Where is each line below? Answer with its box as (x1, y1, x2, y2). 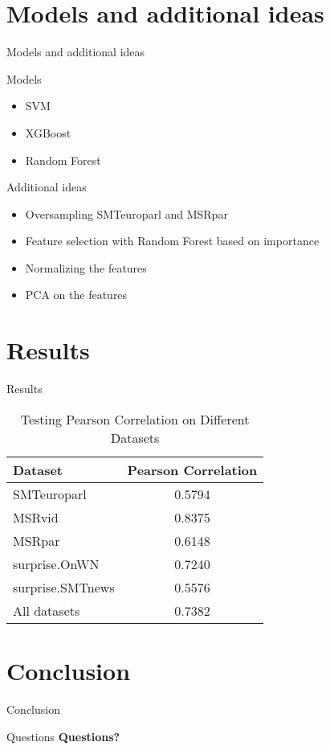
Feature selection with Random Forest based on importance (25, 232, 320, 249)
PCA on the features (25, 286, 128, 303)
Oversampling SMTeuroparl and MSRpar (25, 205, 228, 222)
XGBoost (25, 124, 71, 141)
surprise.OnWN (13, 554, 100, 573)
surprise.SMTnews (13, 577, 115, 596)
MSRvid (13, 507, 59, 527)
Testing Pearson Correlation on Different (20, 409, 250, 428)
